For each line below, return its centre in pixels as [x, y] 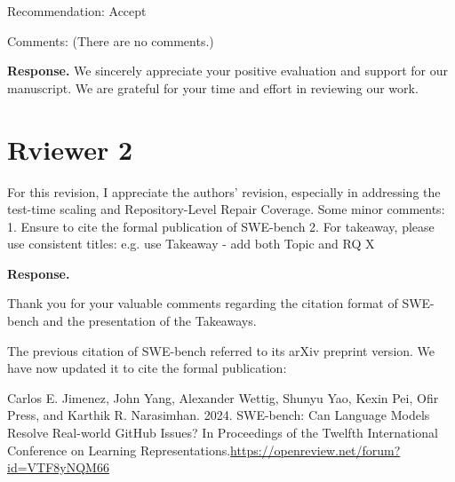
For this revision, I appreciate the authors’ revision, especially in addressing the [224, 191]
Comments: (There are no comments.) [111, 40]
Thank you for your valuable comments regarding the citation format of [203, 303]
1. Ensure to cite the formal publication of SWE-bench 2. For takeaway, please [221, 226]
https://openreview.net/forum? [315, 450]
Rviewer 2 [70, 149]
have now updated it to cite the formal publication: [147, 368]
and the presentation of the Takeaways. [150, 321]
